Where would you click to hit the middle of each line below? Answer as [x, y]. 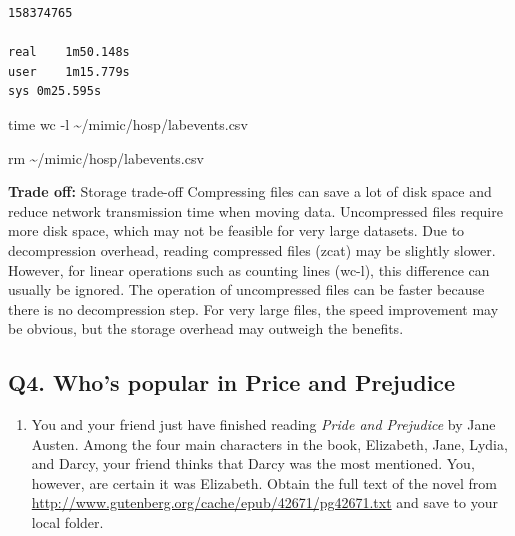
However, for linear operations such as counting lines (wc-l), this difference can [249, 269]
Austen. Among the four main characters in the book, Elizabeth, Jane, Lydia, [269, 443]
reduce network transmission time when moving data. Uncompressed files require [255, 210]
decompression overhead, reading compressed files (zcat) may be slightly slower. [252, 249]
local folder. [67, 522]
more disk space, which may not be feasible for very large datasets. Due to [236, 230]
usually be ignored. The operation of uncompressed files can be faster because [246, 289]
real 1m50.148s [69, 52]
